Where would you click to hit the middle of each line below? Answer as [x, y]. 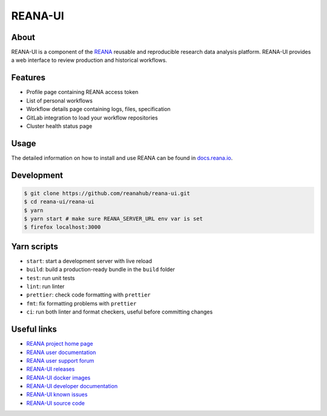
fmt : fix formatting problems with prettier [81, 303]
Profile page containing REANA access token [82, 92]
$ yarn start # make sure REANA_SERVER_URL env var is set [113, 219]
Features [28, 78]
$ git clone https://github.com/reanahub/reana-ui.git [107, 193]
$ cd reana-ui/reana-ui [59, 202]
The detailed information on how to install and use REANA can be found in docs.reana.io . [122, 158]
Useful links [34, 330]
